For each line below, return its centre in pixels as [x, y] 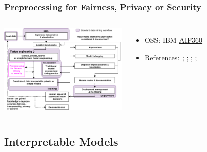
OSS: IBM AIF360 [174, 40]
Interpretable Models [61, 142]
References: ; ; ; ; [171, 57]
